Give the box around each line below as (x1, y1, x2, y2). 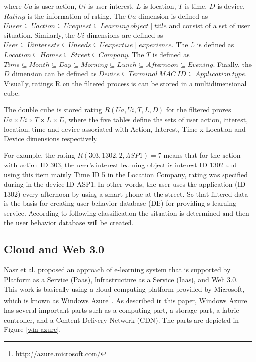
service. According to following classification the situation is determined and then (4, 207, 249, 218)
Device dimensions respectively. (4, 133, 98, 143)
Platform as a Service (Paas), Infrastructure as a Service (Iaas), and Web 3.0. (4, 274, 238, 284)
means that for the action (163, 150, 241, 160)
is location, (143, 1, 176, 11)
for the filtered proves (166, 104, 231, 114)
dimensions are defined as (86, 30, 163, 40)
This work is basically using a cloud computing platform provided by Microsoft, (4, 284, 245, 294)
